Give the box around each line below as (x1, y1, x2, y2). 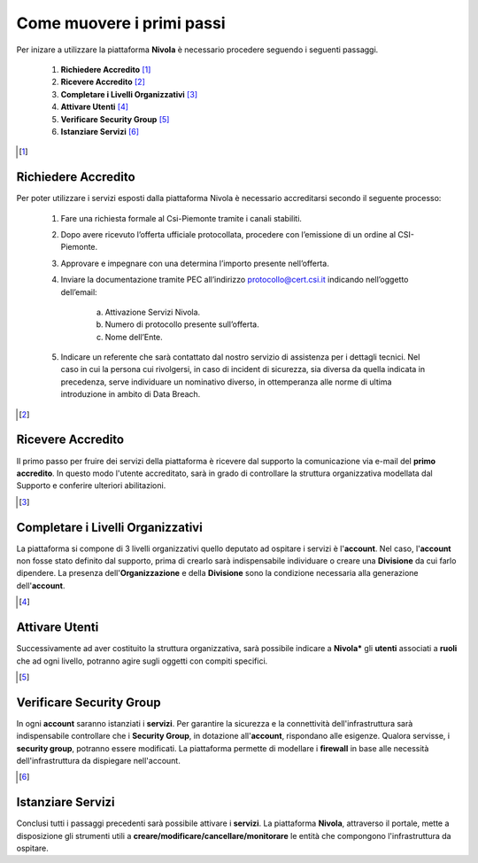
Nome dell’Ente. (104, 331, 163, 342)
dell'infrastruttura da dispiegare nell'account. (16, 755, 181, 766)
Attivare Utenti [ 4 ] (60, 102, 128, 113)
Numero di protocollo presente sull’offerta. (104, 319, 260, 330)
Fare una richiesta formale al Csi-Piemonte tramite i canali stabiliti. (60, 213, 303, 223)
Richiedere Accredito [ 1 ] (60, 64, 151, 74)
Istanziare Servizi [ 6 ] (60, 126, 140, 136)
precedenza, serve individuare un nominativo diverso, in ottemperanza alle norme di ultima (60, 377, 392, 387)
